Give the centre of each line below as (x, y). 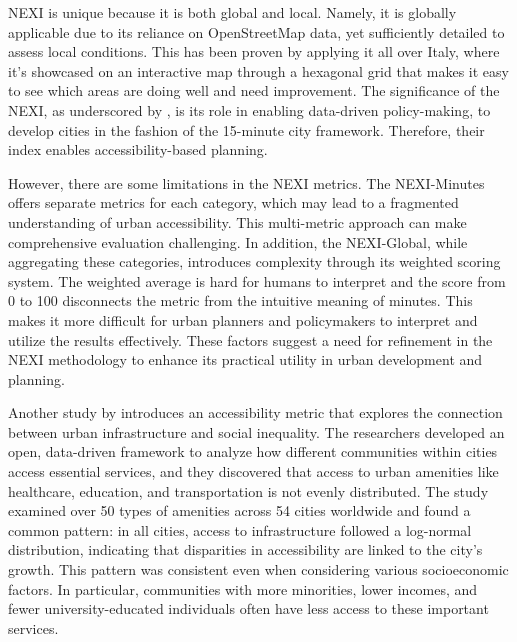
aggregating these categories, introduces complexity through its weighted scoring (254, 261)
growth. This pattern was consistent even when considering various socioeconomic (258, 569)
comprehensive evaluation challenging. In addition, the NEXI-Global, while (238, 241)
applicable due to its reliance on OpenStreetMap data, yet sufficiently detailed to (256, 31)
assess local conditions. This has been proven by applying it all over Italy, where (254, 51)
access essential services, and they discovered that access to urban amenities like (253, 471)
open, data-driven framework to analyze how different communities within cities (253, 451)
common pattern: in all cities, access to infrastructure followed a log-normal (240, 529)
